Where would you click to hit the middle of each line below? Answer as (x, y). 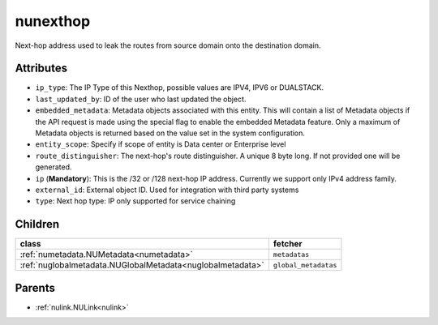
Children (37, 224)
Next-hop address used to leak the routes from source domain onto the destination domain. (168, 45)
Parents (35, 288)
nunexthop (53, 21)
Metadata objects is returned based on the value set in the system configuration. (170, 133)
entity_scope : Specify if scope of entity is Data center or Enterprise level (161, 144)
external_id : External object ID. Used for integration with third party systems (167, 190)
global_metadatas (305, 265)
